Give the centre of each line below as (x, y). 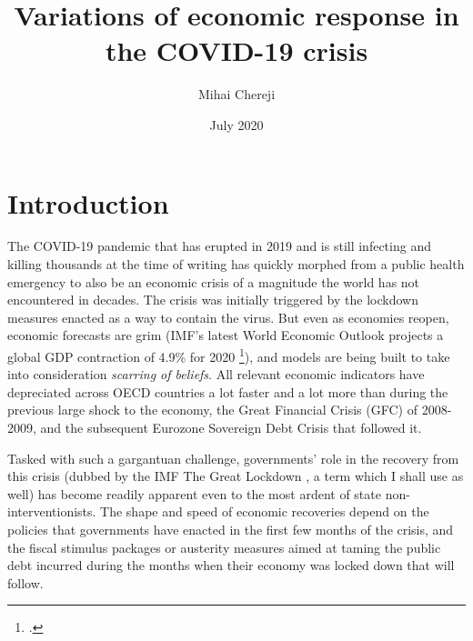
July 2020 (236, 124)
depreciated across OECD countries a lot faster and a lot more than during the (228, 391)
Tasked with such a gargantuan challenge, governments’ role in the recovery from (233, 458)
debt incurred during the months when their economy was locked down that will (231, 565)
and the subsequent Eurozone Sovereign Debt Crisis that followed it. (231, 428)
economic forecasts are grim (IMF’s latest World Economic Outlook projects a (226, 335)
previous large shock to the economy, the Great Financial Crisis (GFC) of (212, 410)
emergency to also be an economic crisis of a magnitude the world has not (214, 281)
